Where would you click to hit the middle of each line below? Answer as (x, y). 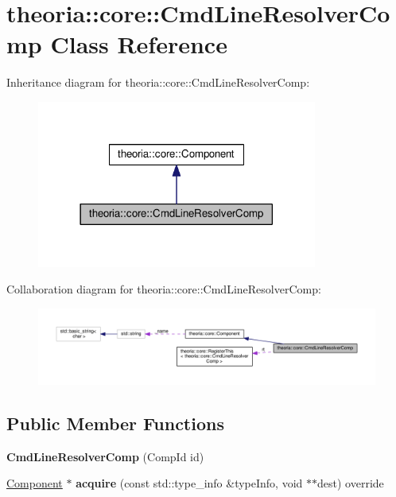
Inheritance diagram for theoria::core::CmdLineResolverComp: (158, 82)
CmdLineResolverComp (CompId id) (105, 456)
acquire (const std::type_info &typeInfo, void (189, 483)
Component (35, 483)
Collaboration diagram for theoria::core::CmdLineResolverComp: (164, 289)
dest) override (351, 483)
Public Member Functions (115, 423)
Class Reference (139, 44)
